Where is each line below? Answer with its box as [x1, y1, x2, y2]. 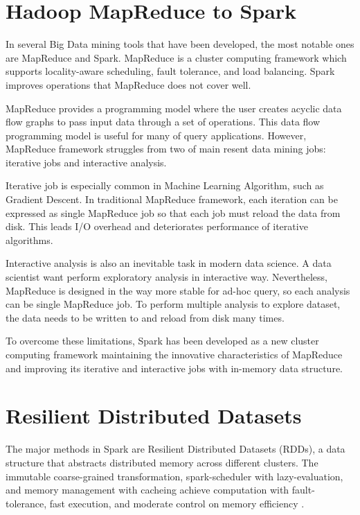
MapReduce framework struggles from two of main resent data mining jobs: [6, 141, 326, 156]
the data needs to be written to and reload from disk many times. [6, 310, 285, 324]
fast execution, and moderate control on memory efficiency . [49, 496, 305, 510]
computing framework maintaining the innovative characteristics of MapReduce [6, 347, 343, 361]
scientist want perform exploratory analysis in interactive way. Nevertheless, [6, 270, 328, 284]
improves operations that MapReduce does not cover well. [6, 77, 251, 91]
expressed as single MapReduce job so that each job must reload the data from [6, 205, 341, 220]
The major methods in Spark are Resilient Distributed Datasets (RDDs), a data [6, 442, 345, 456]
